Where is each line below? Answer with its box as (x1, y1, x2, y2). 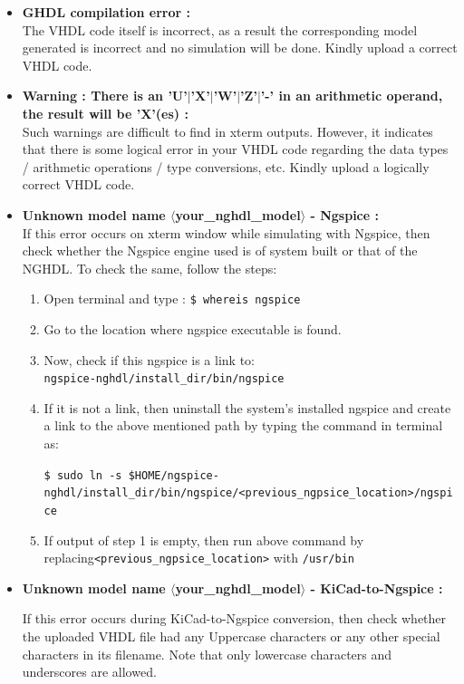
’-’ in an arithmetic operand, (260, 86, 443, 105)
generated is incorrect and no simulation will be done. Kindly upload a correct (22, 38, 458, 57)
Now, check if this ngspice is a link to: (43, 350, 255, 369)
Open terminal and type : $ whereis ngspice (43, 289, 301, 308)
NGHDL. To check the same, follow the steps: (22, 258, 277, 277)
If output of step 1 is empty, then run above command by (43, 530, 364, 549)
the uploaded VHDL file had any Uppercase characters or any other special (22, 627, 440, 645)
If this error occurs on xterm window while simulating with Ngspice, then (22, 223, 430, 242)
